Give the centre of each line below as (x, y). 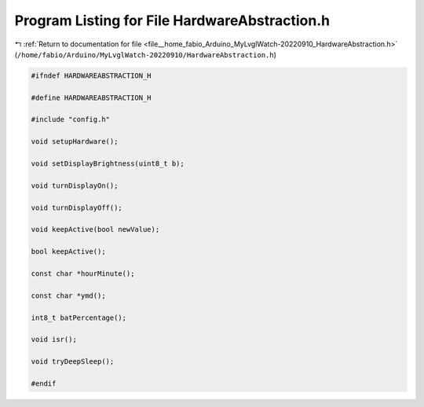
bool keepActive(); (68, 252)
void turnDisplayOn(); (75, 185)
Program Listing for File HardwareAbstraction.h (172, 20)
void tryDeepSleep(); (73, 362)
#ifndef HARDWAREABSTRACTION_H (91, 75)
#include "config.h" (70, 119)
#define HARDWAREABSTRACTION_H (91, 97)
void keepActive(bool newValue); (95, 229)
